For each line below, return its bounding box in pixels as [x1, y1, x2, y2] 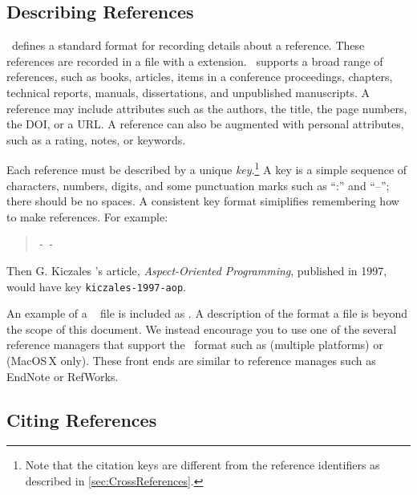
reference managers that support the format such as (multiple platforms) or [6, 336, 383, 353]
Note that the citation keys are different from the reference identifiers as [25, 456, 380, 473]
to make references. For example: [6, 208, 168, 225]
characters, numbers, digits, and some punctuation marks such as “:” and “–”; [6, 176, 390, 193]
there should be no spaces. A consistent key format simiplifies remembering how [6, 193, 399, 209]
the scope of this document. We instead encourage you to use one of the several [6, 320, 397, 337]
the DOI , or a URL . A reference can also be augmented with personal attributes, [6, 116, 404, 132]
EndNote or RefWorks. [6, 367, 119, 384]
